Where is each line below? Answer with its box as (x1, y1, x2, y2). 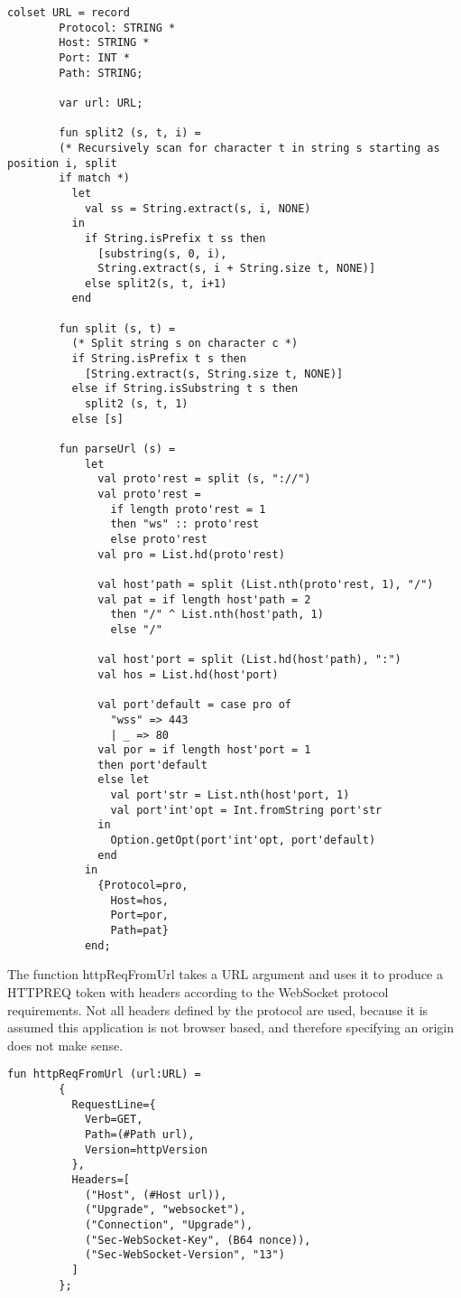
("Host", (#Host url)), (84, 1188, 227, 1201)
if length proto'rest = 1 (110, 502, 266, 516)
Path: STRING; (59, 66, 143, 79)
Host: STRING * (59, 36, 150, 50)
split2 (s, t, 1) (84, 397, 189, 411)
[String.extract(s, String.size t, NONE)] (84, 367, 344, 380)
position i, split (7, 156, 117, 170)
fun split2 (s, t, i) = (59, 126, 201, 140)
